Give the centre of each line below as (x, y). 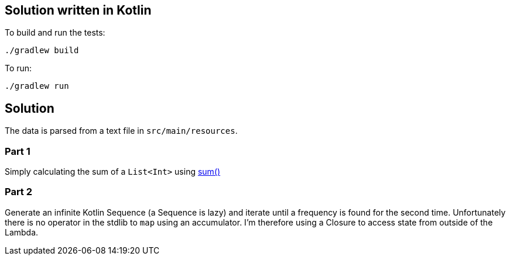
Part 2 (19, 192)
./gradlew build (42, 51)
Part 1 (18, 151)
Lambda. (22, 232)
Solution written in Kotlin (78, 10)
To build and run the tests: (55, 33)
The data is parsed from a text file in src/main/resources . (121, 131)
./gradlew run (37, 86)
